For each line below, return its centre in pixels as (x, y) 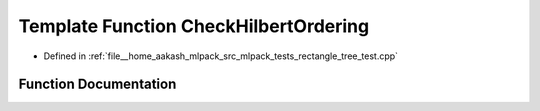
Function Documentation (97, 84)
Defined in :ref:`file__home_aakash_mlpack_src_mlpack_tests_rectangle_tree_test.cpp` (221, 56)
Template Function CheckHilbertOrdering (194, 26)
